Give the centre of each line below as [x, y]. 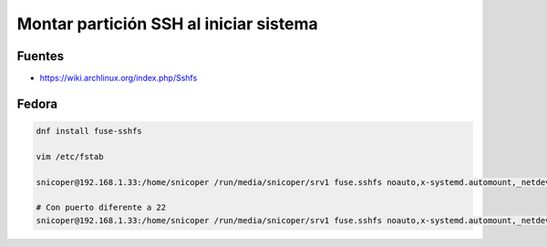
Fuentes [41, 56]
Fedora [37, 103]
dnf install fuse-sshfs [89, 131]
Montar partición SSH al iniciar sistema [167, 24]
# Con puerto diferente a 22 [101, 208]
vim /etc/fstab [70, 156]
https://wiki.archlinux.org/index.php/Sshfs [119, 78]
